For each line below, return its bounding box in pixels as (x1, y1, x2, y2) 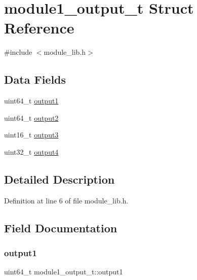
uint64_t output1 (4, 95, 59, 106)
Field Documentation (4, 220, 117, 235)
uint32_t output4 (4, 146, 59, 157)
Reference (4, 17, 74, 38)
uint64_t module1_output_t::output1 (4, 266, 123, 277)
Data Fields (4, 72, 66, 87)
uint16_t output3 (4, 129, 59, 140)
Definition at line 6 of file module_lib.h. (4, 195, 129, 205)
